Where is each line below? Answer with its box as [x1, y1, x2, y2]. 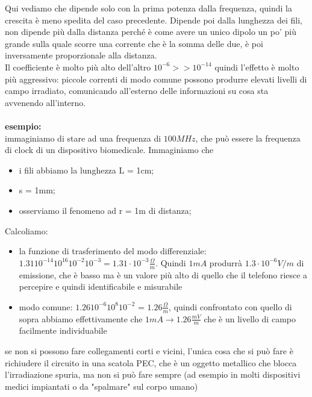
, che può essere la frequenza [195, 131, 301, 144]
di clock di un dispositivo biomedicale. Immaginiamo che [5, 143, 214, 156]
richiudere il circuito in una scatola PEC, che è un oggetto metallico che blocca [5, 356, 297, 369]
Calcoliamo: [5, 224, 48, 237]
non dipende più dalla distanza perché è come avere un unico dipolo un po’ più [5, 25, 296, 38]
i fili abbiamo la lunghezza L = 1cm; [19, 163, 154, 176]
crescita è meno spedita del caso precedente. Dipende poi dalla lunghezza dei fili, [5, 13, 302, 26]
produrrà [209, 256, 243, 269]
